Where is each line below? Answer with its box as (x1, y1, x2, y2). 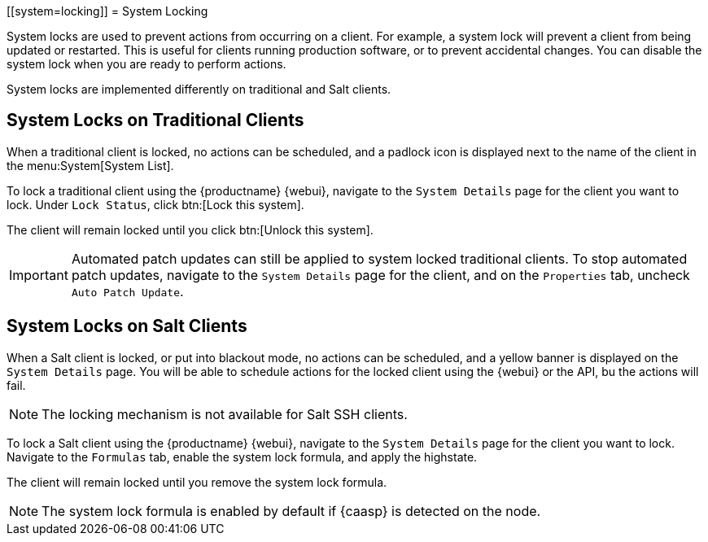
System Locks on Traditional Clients (7, 110, 304, 131)
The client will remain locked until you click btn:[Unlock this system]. (7, 222, 374, 237)
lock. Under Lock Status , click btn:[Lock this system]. (7, 197, 304, 212)
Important (9, 266, 68, 283)
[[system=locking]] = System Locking (7, 4, 208, 18)
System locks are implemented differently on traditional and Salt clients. (7, 82, 391, 96)
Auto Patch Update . (71, 282, 184, 299)
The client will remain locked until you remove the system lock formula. (7, 474, 387, 489)
